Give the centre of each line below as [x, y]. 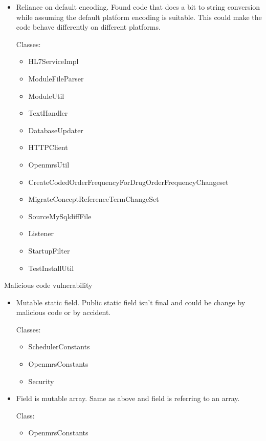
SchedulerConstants [59, 346]
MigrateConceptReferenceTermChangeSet [94, 199]
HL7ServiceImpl [53, 61]
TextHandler [48, 113]
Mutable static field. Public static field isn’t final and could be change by [131, 302]
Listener [41, 233]
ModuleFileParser [56, 78]
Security [41, 381]
